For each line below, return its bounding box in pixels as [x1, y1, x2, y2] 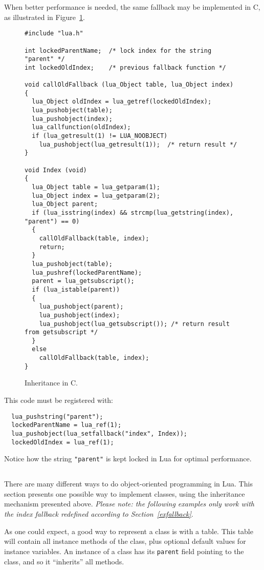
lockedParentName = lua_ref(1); [11, 421, 122, 429]
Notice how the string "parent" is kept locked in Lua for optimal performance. [4, 453, 252, 464]
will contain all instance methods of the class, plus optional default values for [4, 536, 246, 546]
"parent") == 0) [25, 217, 80, 225]
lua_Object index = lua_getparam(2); [32, 192, 160, 199]
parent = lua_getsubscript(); [32, 277, 135, 285]
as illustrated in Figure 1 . [4, 11, 85, 22]
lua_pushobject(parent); [39, 303, 124, 311]
